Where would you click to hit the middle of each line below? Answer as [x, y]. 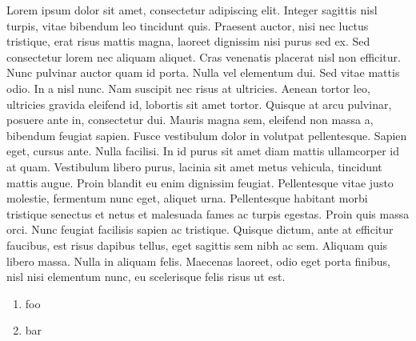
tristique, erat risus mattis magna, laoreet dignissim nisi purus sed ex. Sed [188, 41]
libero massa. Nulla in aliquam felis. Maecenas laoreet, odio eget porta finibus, [199, 261]
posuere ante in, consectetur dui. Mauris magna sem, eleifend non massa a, [190, 120]
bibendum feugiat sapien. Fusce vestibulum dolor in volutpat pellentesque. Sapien [207, 135]
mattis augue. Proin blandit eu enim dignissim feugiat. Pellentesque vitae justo [200, 182]
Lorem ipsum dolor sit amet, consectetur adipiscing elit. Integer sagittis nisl [192, 10]
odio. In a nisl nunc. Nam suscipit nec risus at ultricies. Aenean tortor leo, [188, 88]
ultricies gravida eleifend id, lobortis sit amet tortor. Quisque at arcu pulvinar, [199, 104]
